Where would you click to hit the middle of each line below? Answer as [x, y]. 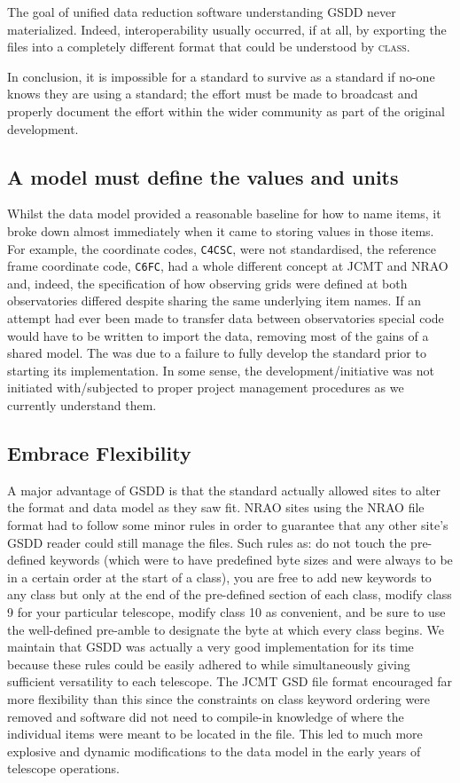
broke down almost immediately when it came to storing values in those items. [221, 230]
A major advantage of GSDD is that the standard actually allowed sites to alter [224, 490]
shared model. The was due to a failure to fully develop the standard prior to [217, 353]
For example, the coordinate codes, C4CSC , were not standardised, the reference [222, 248]
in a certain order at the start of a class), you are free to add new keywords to [219, 577]
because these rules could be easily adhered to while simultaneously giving [209, 664]
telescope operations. [63, 768]
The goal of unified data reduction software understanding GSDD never [202, 12]
